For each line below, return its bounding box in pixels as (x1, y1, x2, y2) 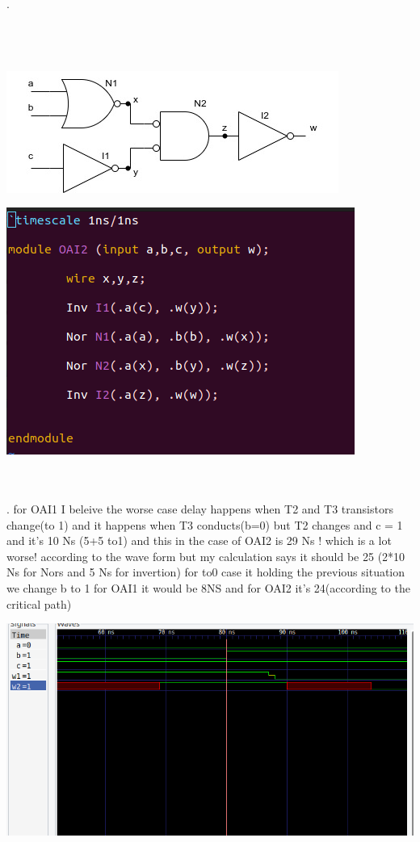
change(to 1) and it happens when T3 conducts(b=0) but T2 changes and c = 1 (6, 516, 403, 533)
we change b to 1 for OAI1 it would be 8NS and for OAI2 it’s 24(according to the (6, 579, 410, 596)
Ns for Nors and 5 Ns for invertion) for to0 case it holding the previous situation (6, 563, 405, 580)
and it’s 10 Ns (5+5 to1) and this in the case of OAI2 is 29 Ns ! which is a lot (6, 532, 392, 549)
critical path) (6, 595, 72, 612)
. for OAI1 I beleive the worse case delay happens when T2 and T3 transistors (6, 500, 393, 517)
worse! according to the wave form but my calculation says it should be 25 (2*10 (6, 547, 405, 564)
